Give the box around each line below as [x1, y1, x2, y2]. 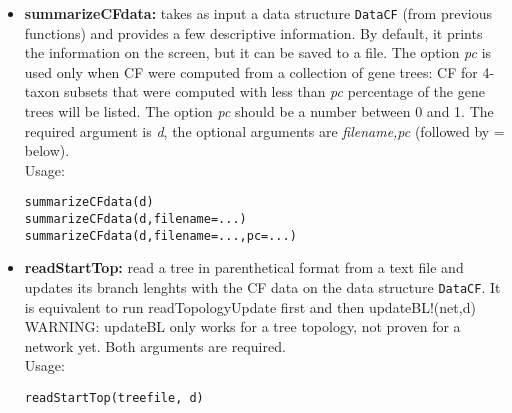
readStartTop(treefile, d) [24, 391, 204, 405]
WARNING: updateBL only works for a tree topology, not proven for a [24, 316, 461, 337]
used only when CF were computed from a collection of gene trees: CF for [24, 61, 478, 82]
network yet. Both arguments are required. [24, 335, 286, 356]
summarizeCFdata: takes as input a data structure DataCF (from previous [24, 3, 493, 23]
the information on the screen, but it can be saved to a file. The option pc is [24, 42, 492, 63]
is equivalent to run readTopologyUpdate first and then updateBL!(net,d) [24, 296, 476, 317]
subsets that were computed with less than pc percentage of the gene [64, 81, 485, 102]
